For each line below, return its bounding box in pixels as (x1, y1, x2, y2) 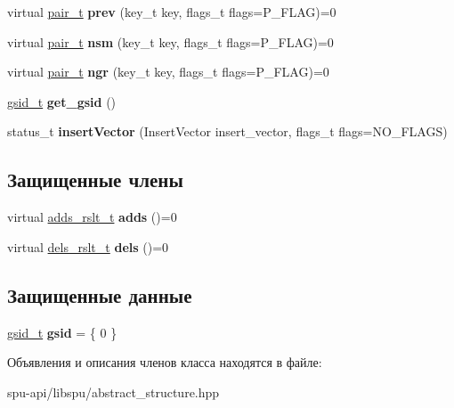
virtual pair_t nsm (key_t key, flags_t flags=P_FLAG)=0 (7, 32, 334, 51)
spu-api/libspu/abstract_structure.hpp (7, 382, 220, 401)
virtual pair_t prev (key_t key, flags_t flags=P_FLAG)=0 (7, 3, 336, 20)
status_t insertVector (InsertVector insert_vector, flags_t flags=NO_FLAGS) (7, 122, 448, 141)
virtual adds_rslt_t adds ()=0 (7, 208, 177, 226)
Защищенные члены (7, 166, 183, 193)
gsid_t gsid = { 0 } (7, 322, 118, 341)
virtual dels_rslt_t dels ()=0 (7, 237, 169, 256)
